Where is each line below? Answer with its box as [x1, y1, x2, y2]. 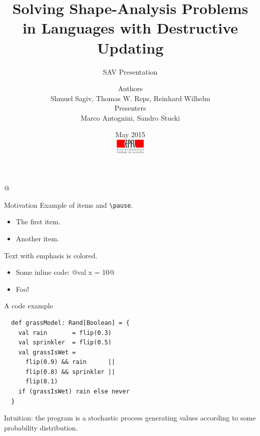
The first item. [16, 216, 61, 227]
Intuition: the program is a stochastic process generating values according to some [4, 412, 256, 423]
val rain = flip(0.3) [18, 329, 112, 336]
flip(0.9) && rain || [25, 358, 115, 366]
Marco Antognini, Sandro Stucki [80, 112, 180, 123]
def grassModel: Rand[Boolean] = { [11, 319, 130, 326]
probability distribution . [4, 422, 78, 432]
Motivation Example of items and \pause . [4, 199, 133, 210]
